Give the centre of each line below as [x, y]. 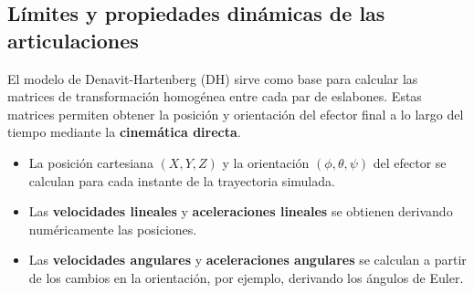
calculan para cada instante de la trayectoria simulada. [182, 180]
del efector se [410, 162]
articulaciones [73, 40]
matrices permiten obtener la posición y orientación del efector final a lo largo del [236, 114]
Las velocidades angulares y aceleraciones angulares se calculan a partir [248, 260]
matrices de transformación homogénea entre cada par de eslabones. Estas [215, 96]
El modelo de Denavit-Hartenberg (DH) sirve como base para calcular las [213, 78]
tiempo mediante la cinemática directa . [124, 132]
